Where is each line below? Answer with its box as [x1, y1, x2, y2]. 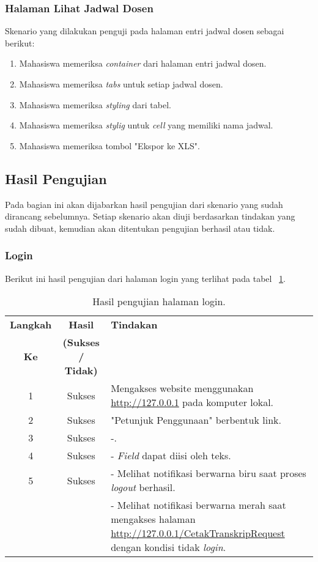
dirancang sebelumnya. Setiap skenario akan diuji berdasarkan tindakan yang [5, 210, 295, 223]
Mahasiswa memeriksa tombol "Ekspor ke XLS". [19, 139, 200, 152]
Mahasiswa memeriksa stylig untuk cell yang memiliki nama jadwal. [19, 119, 273, 131]
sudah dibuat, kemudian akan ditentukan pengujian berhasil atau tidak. [5, 221, 275, 234]
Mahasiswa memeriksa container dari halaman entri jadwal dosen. [19, 57, 267, 70]
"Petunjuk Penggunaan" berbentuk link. [111, 413, 281, 427]
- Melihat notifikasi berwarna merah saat [111, 498, 286, 512]
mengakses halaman [111, 512, 196, 527]
